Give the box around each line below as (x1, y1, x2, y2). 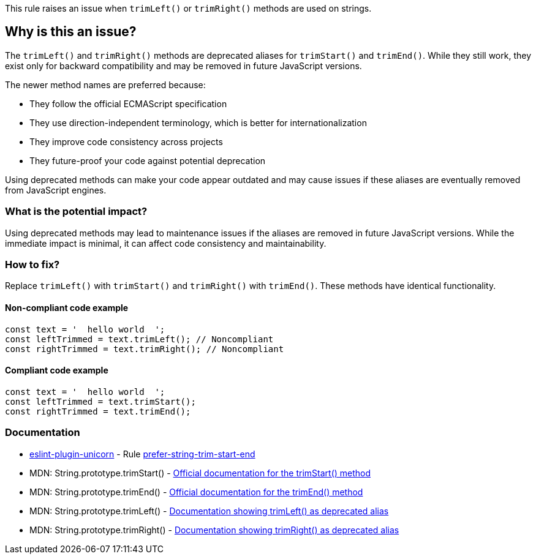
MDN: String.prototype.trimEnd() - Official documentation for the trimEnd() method (29, 486, 363, 497)
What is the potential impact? (5, 205, 148, 218)
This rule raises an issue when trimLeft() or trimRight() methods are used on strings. (5, 3, 372, 13)
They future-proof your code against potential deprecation (29, 155, 266, 166)
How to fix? (5, 258, 60, 271)
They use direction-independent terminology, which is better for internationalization (29, 117, 367, 128)
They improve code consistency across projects (29, 136, 223, 147)
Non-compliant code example (5, 302, 129, 313)
